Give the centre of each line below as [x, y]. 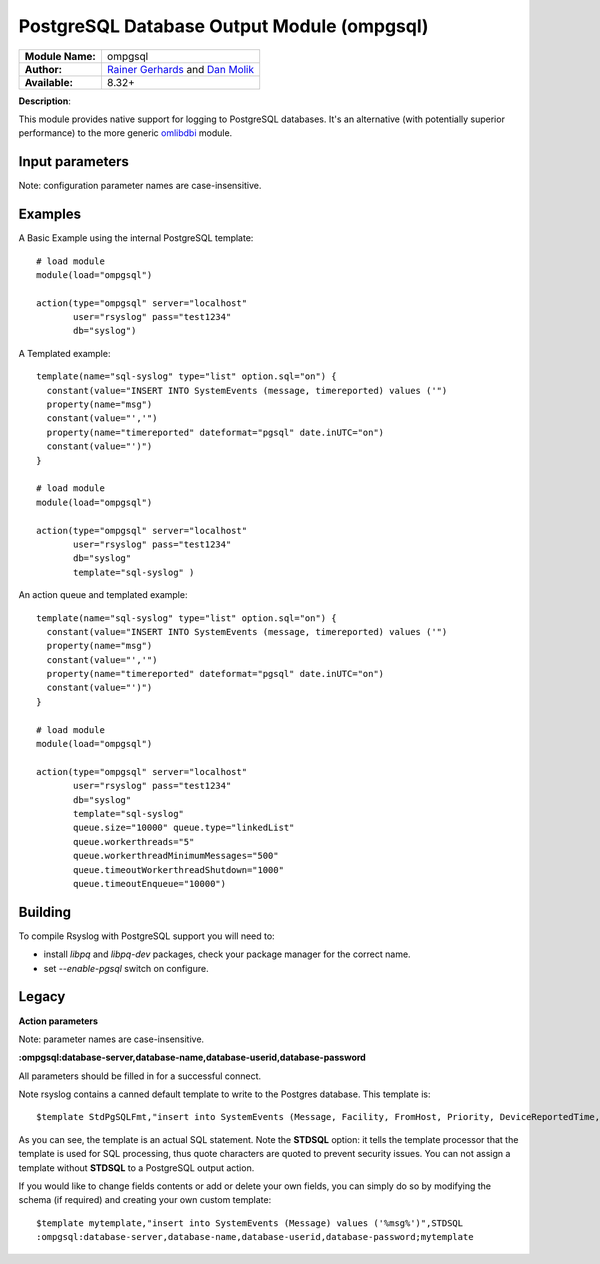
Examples [50, 214]
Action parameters [58, 1021]
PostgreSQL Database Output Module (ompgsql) [223, 26]
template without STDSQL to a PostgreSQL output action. [136, 1167]
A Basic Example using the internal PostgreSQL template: [136, 238]
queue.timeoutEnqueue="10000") [150, 883]
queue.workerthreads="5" [134, 841]
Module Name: [60, 56]
